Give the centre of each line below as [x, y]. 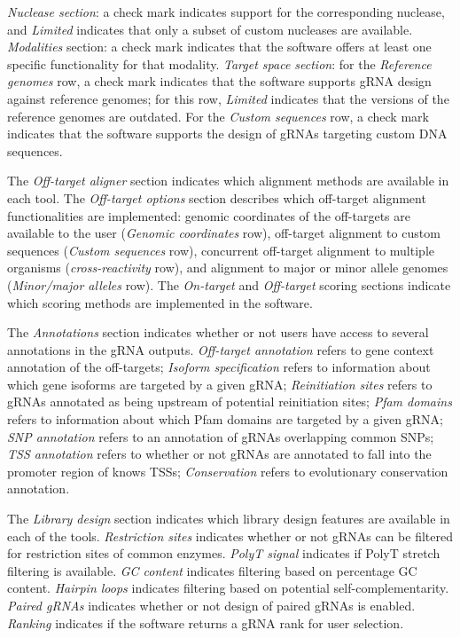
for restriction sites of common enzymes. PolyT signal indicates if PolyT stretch [224, 553]
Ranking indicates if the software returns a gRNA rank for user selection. [206, 622]
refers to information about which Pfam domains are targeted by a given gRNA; [225, 419]
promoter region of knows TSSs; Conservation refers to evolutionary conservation [228, 471]
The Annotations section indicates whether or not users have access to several [218, 332]
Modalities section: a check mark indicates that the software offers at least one [219, 47]
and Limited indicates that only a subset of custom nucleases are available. [210, 29]
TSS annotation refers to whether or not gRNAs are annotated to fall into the [219, 454]
